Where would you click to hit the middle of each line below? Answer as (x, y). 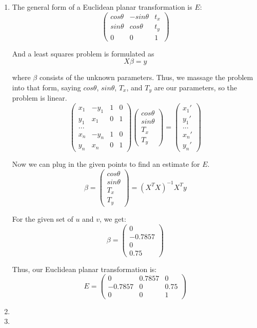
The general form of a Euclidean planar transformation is (102, 7)
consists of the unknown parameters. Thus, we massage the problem (146, 77)
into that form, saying (46, 87)
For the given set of (43, 218)
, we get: (113, 218)
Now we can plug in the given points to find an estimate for (106, 164)
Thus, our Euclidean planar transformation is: (84, 269)
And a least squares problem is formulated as (83, 53)
